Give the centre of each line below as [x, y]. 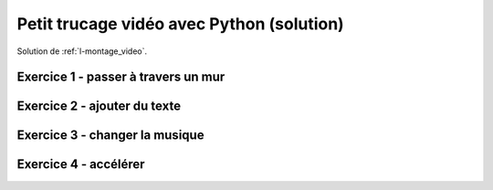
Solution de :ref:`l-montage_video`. [82, 51]
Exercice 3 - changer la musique [110, 136]
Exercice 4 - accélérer [81, 164]
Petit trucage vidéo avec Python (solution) [180, 24]
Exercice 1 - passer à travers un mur [121, 77]
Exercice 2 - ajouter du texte [99, 106]
